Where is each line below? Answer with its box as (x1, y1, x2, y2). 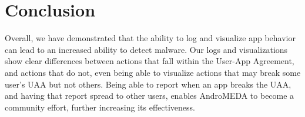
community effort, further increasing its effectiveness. (5, 101, 195, 113)
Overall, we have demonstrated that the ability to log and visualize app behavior (5, 32, 296, 44)
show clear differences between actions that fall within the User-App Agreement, (5, 55, 294, 67)
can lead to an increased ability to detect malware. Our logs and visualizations (5, 43, 288, 55)
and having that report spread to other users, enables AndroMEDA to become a (5, 89, 294, 102)
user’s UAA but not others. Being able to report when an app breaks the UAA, (5, 78, 291, 90)
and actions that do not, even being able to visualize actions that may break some (5, 66, 301, 78)
